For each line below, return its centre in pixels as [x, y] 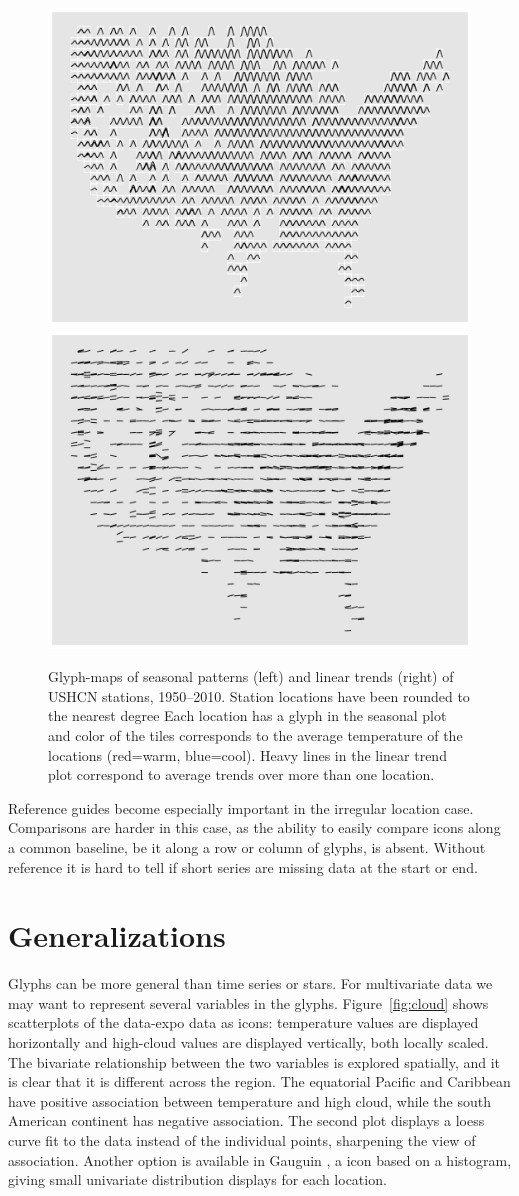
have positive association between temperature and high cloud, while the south [249, 1100]
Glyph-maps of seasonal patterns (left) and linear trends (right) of [251, 676]
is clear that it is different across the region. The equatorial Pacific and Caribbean [259, 1081]
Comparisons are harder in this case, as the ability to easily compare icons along [254, 827]
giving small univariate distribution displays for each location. [197, 1179]
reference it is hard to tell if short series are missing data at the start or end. [243, 866]
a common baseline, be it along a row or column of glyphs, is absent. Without [247, 846]
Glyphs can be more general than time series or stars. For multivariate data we [250, 983]
